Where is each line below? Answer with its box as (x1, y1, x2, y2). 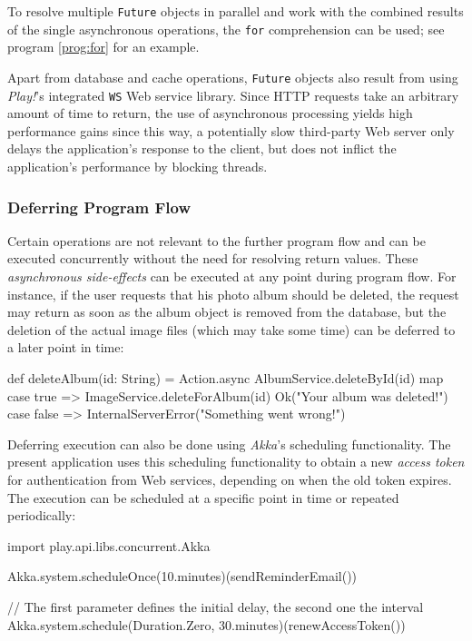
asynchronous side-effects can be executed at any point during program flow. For (7, 267, 457, 285)
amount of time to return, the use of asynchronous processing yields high (7, 104, 413, 123)
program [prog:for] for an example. (7, 37, 200, 56)
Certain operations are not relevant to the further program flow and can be (7, 231, 426, 250)
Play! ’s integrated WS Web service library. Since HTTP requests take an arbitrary (7, 85, 459, 104)
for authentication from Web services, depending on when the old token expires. (7, 469, 452, 488)
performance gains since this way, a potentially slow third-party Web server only (7, 121, 455, 140)
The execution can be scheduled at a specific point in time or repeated (7, 488, 399, 507)
